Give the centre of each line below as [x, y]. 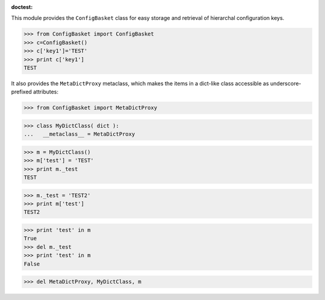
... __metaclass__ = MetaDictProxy [79, 134]
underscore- [286, 83]
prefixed [22, 92]
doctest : [22, 7]
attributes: [46, 92]
